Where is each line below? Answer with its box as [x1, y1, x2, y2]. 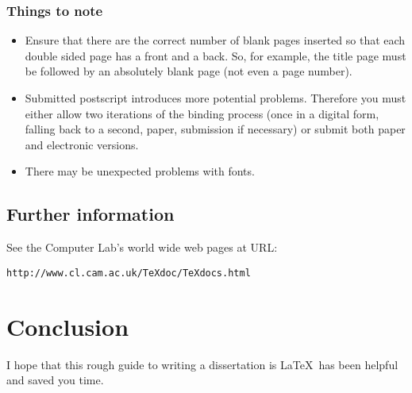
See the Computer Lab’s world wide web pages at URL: [6, 239, 278, 256]
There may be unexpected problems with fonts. [25, 163, 255, 179]
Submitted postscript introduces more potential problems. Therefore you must [25, 90, 406, 106]
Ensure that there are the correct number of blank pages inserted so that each [25, 32, 406, 48]
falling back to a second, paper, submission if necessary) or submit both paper [25, 121, 406, 137]
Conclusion [6, 310, 129, 342]
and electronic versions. [25, 136, 139, 152]
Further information [6, 202, 175, 226]
